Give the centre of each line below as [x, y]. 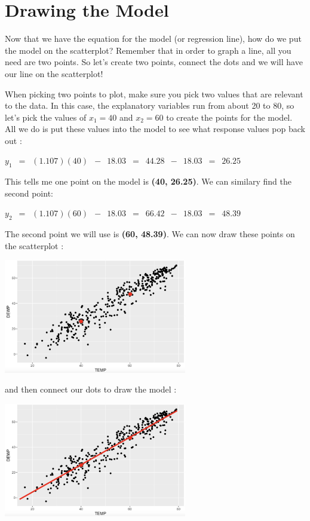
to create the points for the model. [229, 117]
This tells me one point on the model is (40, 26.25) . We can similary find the [148, 181]
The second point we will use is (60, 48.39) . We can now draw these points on [150, 234]
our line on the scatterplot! [54, 73]
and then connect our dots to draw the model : [91, 389]
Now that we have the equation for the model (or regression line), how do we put [153, 39]
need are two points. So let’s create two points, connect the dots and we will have [154, 62]
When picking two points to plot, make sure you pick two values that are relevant [154, 94]
